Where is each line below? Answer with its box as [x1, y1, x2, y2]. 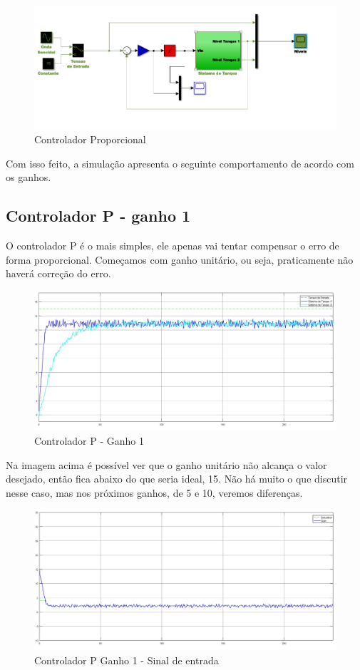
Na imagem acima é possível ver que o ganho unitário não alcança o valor [6, 457, 327, 472]
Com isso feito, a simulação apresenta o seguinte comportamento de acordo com [6, 155, 354, 170]
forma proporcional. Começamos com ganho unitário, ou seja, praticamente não [6, 252, 354, 267]
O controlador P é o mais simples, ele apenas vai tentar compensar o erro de [6, 238, 339, 253]
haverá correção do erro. [6, 266, 111, 281]
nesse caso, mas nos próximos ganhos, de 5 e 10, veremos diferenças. [6, 485, 303, 500]
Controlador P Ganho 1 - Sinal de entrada [34, 652, 219, 667]
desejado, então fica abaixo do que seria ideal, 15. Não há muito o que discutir [6, 471, 348, 486]
